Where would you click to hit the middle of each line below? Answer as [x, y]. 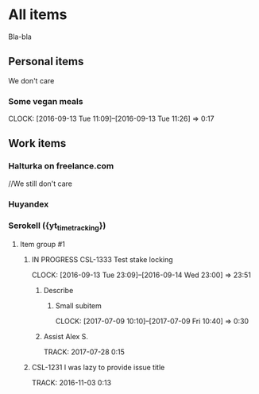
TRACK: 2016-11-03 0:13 [72, 383]
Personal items [46, 62]
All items [38, 15]
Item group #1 [42, 245]
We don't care [31, 80]
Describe [58, 291]
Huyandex [29, 204]
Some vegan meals [46, 101]
